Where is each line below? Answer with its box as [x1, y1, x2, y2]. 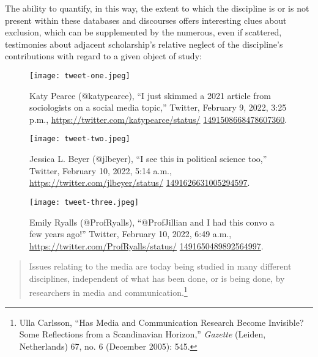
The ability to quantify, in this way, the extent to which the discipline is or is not [5, 2, 309, 14]
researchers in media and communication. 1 [29, 284, 188, 299]
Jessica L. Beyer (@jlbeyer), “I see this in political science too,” [29, 152, 267, 165]
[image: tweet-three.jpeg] [29, 197, 139, 207]
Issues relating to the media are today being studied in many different [29, 260, 292, 273]
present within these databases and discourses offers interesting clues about [5, 13, 287, 26]
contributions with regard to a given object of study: [5, 50, 202, 62]
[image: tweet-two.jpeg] [29, 134, 130, 144]
